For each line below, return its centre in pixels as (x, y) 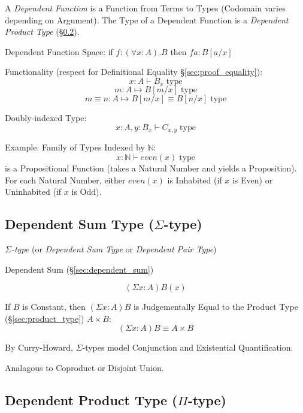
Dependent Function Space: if (59, 51)
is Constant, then (54, 307)
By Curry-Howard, (39, 347)
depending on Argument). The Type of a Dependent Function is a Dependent (147, 19)
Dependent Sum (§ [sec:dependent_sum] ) (79, 269)
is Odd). (87, 192)
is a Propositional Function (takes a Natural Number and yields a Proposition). (151, 168)
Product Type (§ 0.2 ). (42, 31)
